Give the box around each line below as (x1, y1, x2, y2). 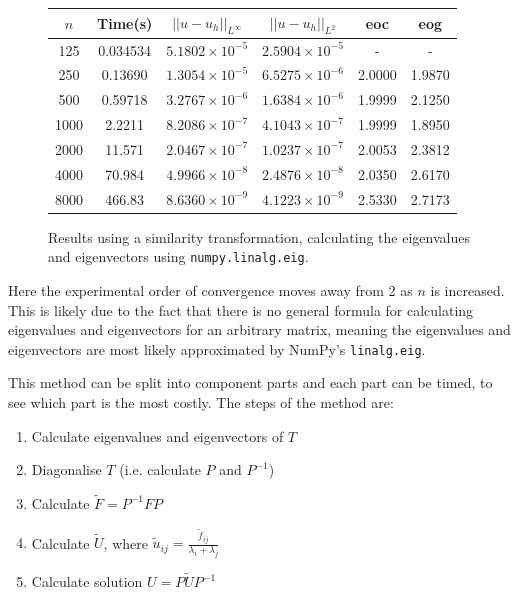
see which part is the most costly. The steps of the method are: (8, 391, 394, 412)
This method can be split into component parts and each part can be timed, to (8, 372, 493, 393)
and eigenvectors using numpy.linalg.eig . (48, 246, 309, 267)
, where (103, 532, 148, 553)
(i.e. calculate (119, 459, 201, 480)
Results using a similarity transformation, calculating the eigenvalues (48, 226, 470, 247)
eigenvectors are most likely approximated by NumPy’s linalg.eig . (8, 338, 426, 359)
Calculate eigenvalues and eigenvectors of (31, 425, 284, 446)
